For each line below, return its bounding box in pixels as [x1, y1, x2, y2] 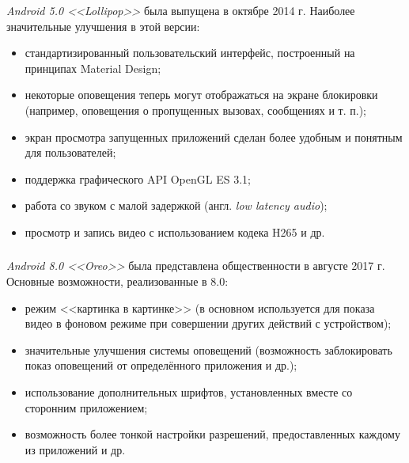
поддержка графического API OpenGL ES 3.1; [25, 170, 251, 187]
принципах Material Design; [25, 59, 161, 76]
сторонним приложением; [25, 399, 148, 416]
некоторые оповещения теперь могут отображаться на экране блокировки [25, 86, 378, 103]
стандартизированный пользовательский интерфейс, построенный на [25, 44, 355, 61]
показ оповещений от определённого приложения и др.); [25, 357, 297, 374]
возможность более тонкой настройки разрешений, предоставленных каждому [25, 426, 400, 442]
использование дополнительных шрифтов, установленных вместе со [25, 384, 353, 400]
